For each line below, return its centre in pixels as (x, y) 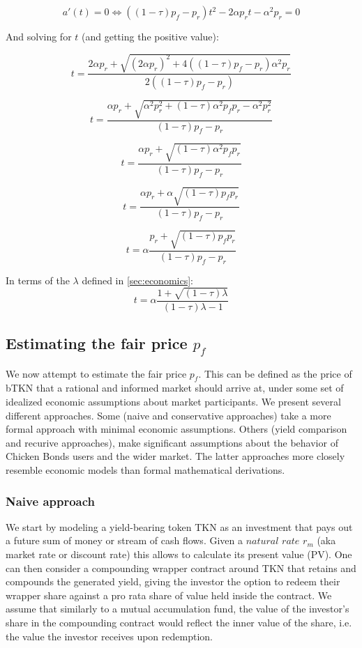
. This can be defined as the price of (275, 373)
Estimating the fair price (97, 343)
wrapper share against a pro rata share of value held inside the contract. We (169, 595)
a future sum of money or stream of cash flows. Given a (124, 540)
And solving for (39, 36)
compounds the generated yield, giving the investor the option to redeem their (173, 581)
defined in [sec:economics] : (137, 280)
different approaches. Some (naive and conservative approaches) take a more (168, 415)
